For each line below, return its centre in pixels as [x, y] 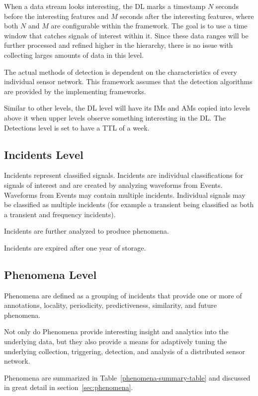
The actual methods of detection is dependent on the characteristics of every [121, 71]
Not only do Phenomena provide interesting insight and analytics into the [116, 331]
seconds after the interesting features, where [187, 16]
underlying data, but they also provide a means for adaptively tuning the [116, 341]
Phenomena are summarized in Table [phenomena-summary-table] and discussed [127, 377]
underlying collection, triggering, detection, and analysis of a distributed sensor [125, 351]
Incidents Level [44, 154]
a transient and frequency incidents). [60, 214]
